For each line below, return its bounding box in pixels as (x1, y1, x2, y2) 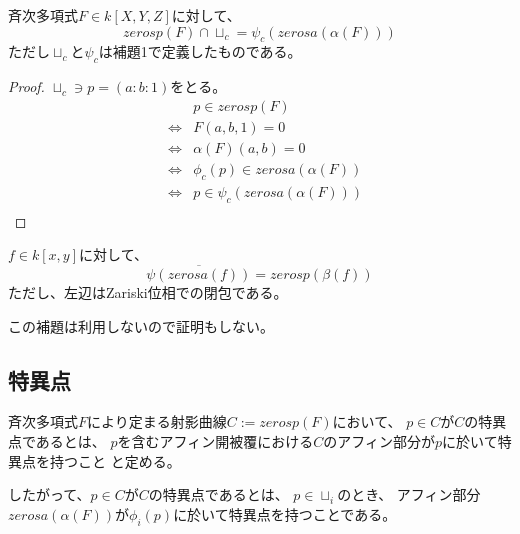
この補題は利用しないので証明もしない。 (8, 315, 274, 336)
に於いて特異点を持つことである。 (173, 503, 397, 524)
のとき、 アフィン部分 (337, 484, 481, 505)
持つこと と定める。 (49, 450, 181, 471)
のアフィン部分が (323, 430, 436, 451)
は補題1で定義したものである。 (98, 41, 302, 62)
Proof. (8, 76, 45, 97)
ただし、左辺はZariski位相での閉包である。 (8, 281, 288, 302)
